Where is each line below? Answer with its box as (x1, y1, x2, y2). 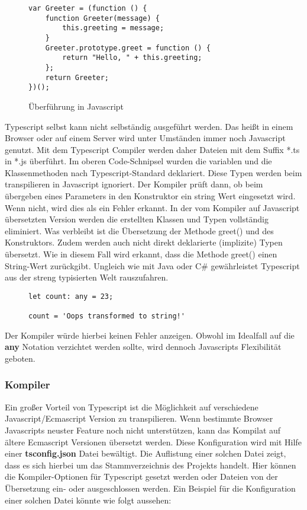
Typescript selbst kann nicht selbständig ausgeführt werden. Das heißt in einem (5, 120, 293, 132)
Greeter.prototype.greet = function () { (45, 43, 211, 52)
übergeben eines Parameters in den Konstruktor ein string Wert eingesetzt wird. (5, 190, 296, 202)
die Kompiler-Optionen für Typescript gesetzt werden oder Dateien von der (5, 470, 278, 483)
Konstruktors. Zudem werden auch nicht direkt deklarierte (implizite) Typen (5, 236, 283, 248)
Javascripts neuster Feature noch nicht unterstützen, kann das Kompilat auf (5, 423, 281, 436)
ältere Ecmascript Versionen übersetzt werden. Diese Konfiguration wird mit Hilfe (5, 435, 302, 448)
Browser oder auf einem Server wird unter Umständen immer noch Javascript (5, 132, 286, 144)
